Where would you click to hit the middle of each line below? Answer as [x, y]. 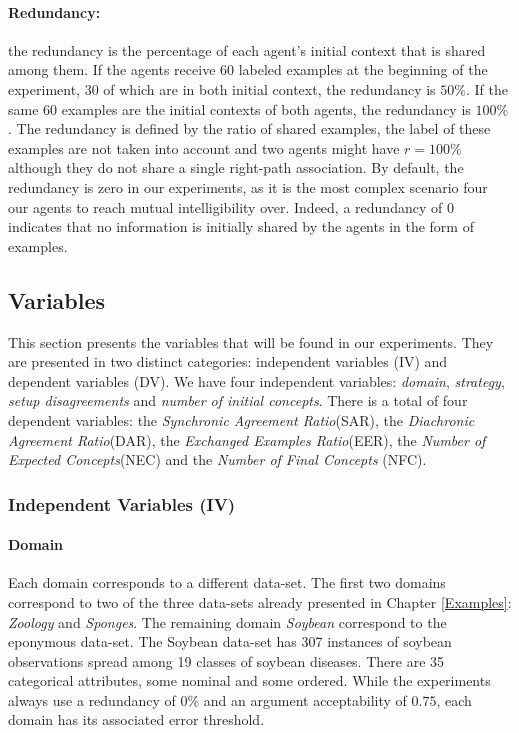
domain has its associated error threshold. [136, 719]
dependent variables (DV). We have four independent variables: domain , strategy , [256, 380]
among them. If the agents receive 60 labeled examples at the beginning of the [248, 69]
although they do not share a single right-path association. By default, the [236, 167]
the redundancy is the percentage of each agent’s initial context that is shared [247, 49]
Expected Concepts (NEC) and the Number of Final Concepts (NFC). [217, 459]
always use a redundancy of [92, 699]
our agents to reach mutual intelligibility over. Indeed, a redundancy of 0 [231, 206]
